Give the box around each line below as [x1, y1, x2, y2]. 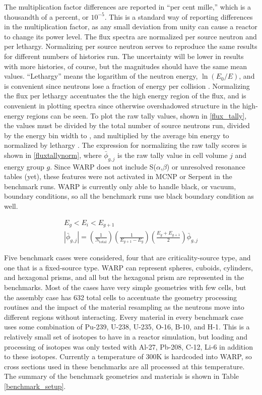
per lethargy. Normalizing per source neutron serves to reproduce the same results [4, 41, 257, 51]
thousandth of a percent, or [4, 11, 89, 22]
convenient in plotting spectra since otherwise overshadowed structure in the [4, 100, 240, 110]
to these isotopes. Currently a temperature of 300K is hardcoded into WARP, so [4, 351, 252, 362]
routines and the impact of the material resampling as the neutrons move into [4, 302, 244, 312]
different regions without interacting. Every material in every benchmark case [4, 311, 244, 322]
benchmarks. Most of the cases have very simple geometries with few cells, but [4, 281, 246, 292]
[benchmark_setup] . [4, 380, 66, 391]
